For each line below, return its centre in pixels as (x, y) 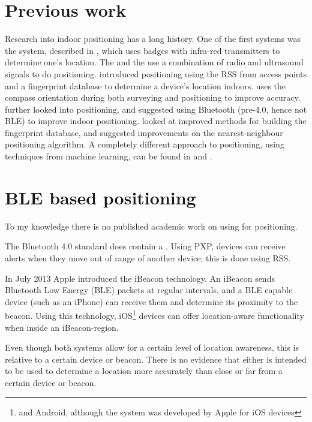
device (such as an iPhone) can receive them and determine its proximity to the (151, 301)
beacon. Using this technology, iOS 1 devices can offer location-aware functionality (154, 314)
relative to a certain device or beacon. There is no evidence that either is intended (156, 359)
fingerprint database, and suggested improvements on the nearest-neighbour (144, 132)
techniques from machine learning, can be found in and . (109, 156)
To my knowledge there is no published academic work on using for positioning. (151, 226)
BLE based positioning (100, 197)
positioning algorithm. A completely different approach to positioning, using (145, 144)
